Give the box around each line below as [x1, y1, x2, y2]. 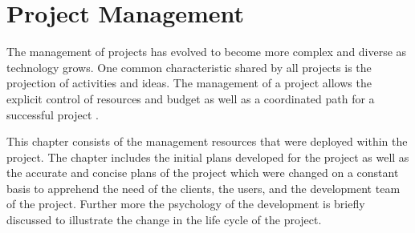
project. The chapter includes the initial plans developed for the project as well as [6, 148, 409, 165]
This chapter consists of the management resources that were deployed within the [6, 133, 408, 150]
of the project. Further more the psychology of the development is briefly [6, 195, 365, 212]
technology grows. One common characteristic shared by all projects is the [6, 58, 372, 75]
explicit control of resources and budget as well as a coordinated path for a [6, 90, 375, 106]
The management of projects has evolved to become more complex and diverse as [6, 43, 407, 60]
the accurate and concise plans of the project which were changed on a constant [6, 164, 399, 181]
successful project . [6, 106, 99, 123]
